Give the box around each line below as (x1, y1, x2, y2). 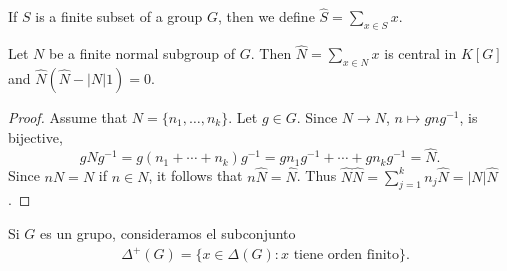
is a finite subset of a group (35, 6, 203, 27)
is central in (384, 43, 457, 64)
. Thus (296, 165, 337, 186)
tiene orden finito (293, 248, 400, 263)
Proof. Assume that (8, 107, 128, 128)
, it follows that (148, 165, 243, 186)
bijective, (8, 126, 63, 147)
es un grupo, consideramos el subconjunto (40, 223, 296, 244)
